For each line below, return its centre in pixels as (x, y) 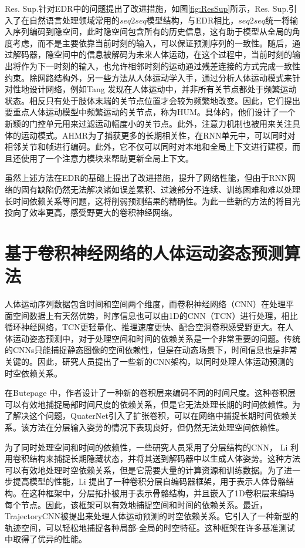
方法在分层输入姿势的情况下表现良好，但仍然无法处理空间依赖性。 (156, 427)
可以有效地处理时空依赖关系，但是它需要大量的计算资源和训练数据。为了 (144, 470)
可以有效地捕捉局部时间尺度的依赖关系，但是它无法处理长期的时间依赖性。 (148, 404)
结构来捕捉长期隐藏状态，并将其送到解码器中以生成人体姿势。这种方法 (165, 458)
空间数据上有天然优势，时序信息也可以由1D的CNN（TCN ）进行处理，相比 (155, 315)
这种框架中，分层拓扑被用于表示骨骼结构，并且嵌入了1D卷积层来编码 (162, 492)
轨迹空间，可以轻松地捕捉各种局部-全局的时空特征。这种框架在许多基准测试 (150, 527)
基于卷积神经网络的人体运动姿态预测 (145, 252)
